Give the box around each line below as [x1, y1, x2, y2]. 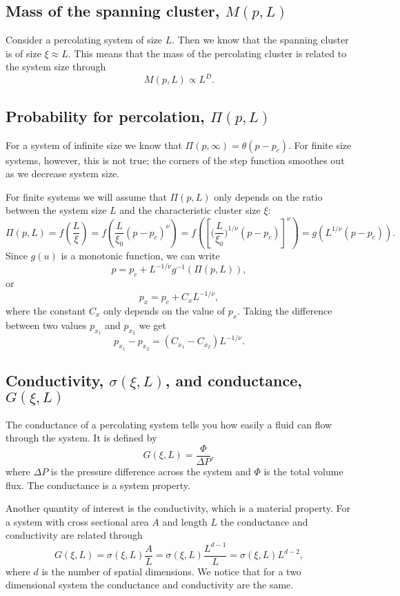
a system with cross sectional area [6, 514, 149, 528]
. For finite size [288, 137, 352, 152]
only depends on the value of [103, 303, 225, 317]
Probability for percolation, [6, 105, 205, 126]
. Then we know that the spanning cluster [172, 32, 349, 47]
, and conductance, [165, 370, 303, 390]
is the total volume [263, 464, 343, 479]
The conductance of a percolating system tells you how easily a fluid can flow [6, 417, 332, 431]
